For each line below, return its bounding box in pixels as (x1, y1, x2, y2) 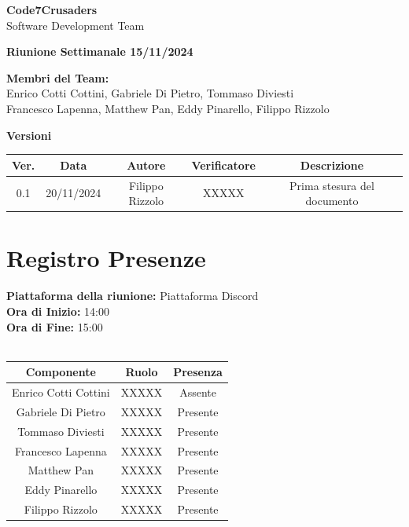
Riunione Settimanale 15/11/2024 (6, 43, 193, 60)
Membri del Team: (6, 69, 109, 86)
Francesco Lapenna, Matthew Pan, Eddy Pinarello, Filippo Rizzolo (6, 100, 330, 116)
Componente (25, 364, 96, 380)
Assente (179, 384, 216, 401)
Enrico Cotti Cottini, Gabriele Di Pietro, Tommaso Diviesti (6, 85, 294, 101)
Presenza (173, 364, 223, 380)
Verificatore (191, 156, 256, 173)
